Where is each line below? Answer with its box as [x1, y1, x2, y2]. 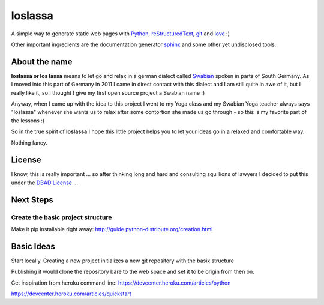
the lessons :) [11, 117, 45, 124]
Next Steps [11, 195, 53, 205]
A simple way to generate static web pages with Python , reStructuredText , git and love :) [11, 30, 230, 37]
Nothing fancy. [11, 139, 48, 146]
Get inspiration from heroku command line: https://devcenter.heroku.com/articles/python [11, 279, 231, 286]
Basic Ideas [11, 241, 55, 252]
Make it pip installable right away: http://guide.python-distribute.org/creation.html [11, 226, 213, 233]
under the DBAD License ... [11, 179, 78, 186]
